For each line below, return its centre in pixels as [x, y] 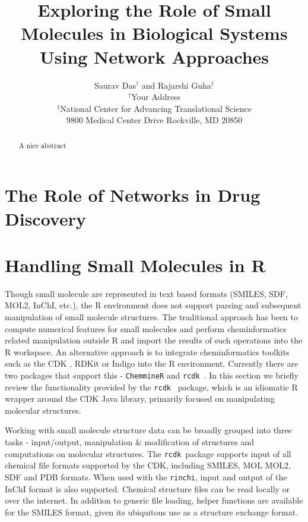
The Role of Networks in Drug [133, 195]
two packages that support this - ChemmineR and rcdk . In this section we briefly [152, 375]
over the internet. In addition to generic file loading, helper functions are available [154, 500]
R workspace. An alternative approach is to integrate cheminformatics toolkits [147, 351]
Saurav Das [115, 85]
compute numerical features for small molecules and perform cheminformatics [146, 328]
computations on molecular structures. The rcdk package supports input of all [148, 453]
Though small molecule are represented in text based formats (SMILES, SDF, [146, 293]
